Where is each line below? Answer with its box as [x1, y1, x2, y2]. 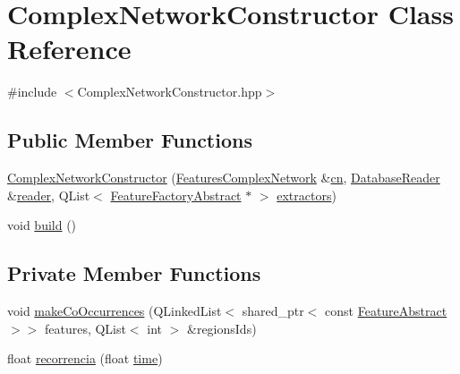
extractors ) [277, 185, 336, 204]
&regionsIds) [187, 319, 257, 337]
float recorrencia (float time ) [7, 349, 163, 368]
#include [7, 82, 57, 101]
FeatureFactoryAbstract [110, 185, 242, 204]
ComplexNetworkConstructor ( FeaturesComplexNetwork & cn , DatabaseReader [7, 168, 440, 187]
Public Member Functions [7, 126, 252, 154]
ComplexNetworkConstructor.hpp [77, 82, 262, 101]
